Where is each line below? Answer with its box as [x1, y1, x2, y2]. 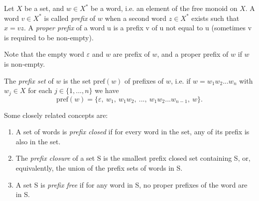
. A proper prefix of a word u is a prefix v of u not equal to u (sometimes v [23, 22, 252, 33]
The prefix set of [4, 75, 54, 86]
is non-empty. [4, 58, 45, 69]
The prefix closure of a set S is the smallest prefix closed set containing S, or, [15, 153, 251, 163]
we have [95, 85, 119, 96]
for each [28, 85, 52, 96]
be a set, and [24, 3, 64, 13]
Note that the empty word [4, 49, 85, 59]
